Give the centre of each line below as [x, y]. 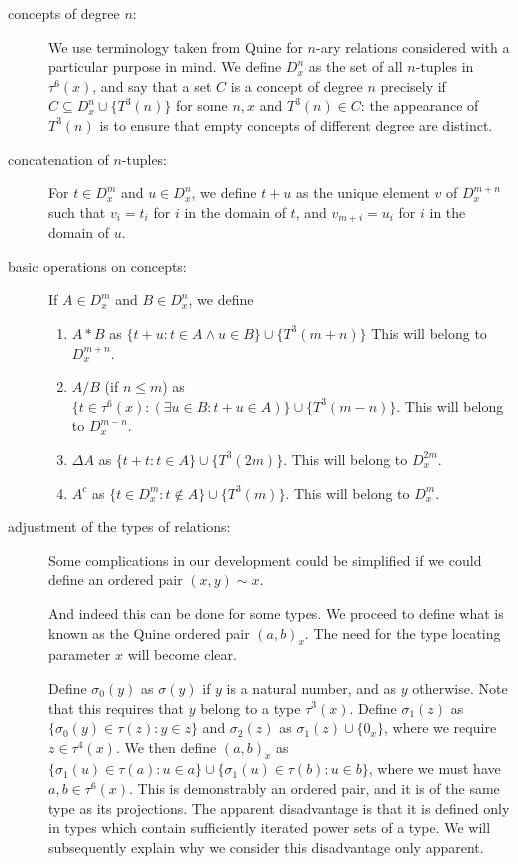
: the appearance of [419, 105]
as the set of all [355, 66]
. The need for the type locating [402, 632]
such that [77, 211]
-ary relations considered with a [413, 46]
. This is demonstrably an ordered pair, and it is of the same [314, 788]
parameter [79, 654]
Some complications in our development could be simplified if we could [265, 559]
